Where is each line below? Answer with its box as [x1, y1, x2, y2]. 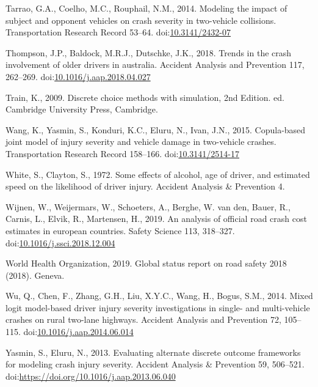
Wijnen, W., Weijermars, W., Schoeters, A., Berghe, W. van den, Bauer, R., [5, 200, 291, 213]
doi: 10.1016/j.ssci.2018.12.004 [5, 236, 115, 249]
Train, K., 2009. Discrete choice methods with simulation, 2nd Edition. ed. [5, 90, 284, 103]
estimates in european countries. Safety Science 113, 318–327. [5, 224, 235, 237]
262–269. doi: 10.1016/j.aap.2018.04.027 [5, 70, 151, 83]
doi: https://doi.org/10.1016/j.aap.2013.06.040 [5, 369, 176, 382]
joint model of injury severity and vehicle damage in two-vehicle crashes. [5, 135, 276, 148]
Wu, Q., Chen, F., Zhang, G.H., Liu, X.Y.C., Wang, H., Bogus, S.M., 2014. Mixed [5, 289, 313, 302]
